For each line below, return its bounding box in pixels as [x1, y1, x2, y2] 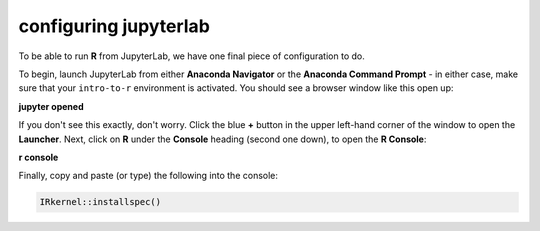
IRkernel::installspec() [39, 196, 162, 208]
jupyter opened [18, 100, 84, 112]
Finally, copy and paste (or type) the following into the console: [18, 170, 279, 182]
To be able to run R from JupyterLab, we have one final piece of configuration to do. [18, 50, 365, 62]
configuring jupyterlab [18, 15, 210, 37]
